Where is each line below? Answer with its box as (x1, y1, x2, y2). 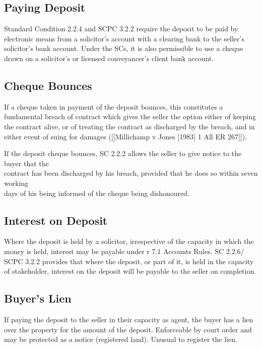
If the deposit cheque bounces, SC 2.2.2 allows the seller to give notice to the (4, 148, 242, 159)
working (4, 177, 29, 188)
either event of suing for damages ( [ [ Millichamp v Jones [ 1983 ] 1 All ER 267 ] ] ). (4, 131, 247, 141)
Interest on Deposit (4, 212, 108, 228)
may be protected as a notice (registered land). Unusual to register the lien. (4, 334, 237, 344)
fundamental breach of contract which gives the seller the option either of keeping (4, 111, 256, 122)
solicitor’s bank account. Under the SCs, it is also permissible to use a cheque (4, 43, 243, 54)
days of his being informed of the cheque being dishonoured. (4, 187, 189, 198)
